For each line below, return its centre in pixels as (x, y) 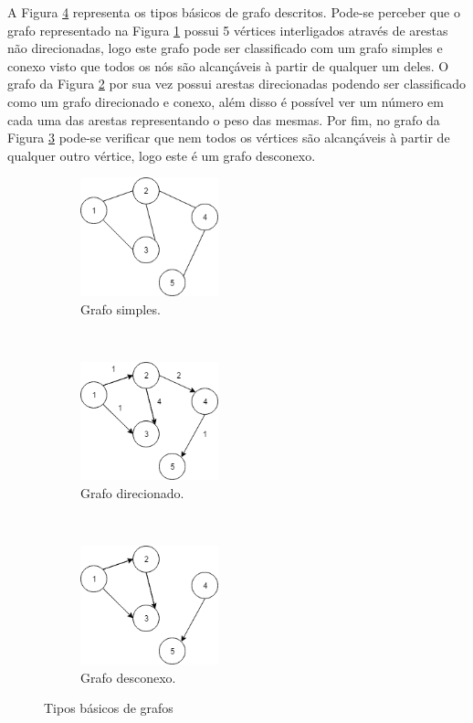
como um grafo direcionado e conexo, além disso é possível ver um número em (226, 101)
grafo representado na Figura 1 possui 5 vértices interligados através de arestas (228, 30)
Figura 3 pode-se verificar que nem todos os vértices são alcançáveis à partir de (229, 138)
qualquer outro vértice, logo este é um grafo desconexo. (162, 155)
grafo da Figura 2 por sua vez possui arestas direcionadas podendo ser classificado (237, 84)
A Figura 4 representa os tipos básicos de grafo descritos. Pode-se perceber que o (234, 12)
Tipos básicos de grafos (109, 708)
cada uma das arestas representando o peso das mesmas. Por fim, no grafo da (224, 119)
